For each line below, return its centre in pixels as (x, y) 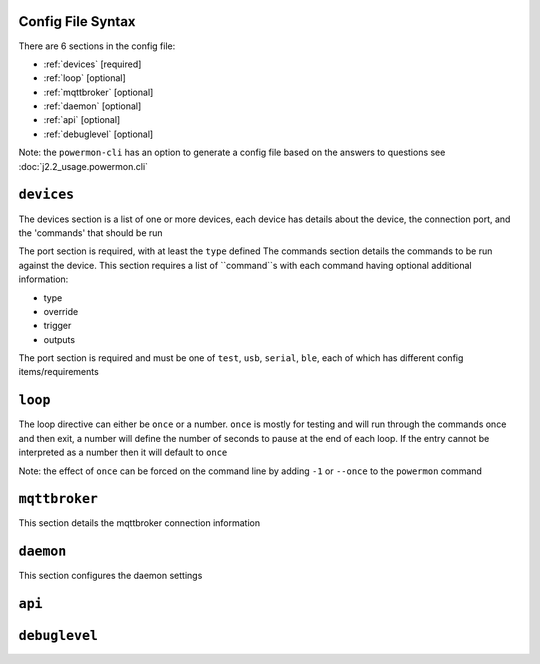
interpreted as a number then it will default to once (123, 452)
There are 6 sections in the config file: (97, 46)
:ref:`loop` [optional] (85, 78)
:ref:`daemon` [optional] (92, 106)
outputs (59, 339)
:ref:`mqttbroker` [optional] (98, 92)
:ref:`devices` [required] (92, 64)
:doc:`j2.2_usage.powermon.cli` (83, 166)
